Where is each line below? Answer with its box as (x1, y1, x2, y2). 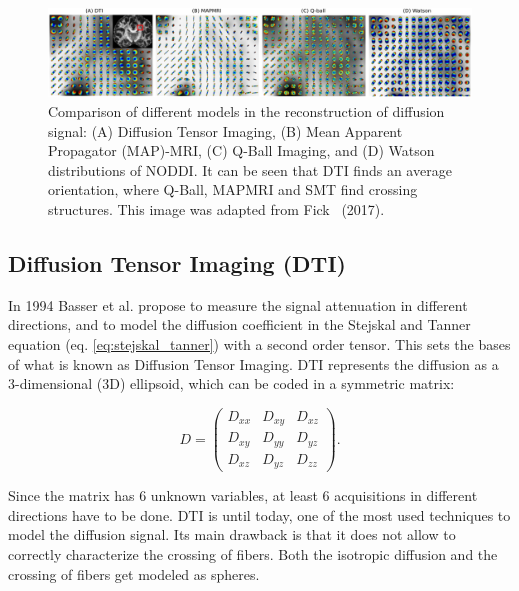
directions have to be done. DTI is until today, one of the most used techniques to (8, 504, 511, 525)
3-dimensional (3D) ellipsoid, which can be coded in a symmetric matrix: (8, 373, 455, 394)
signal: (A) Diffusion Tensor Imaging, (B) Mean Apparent (48, 120, 403, 141)
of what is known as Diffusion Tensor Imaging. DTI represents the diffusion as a (8, 353, 499, 374)
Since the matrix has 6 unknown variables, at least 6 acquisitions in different (8, 485, 478, 506)
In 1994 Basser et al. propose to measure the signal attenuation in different (8, 294, 468, 315)
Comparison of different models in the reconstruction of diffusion (48, 101, 445, 122)
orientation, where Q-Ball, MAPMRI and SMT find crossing (48, 179, 418, 200)
